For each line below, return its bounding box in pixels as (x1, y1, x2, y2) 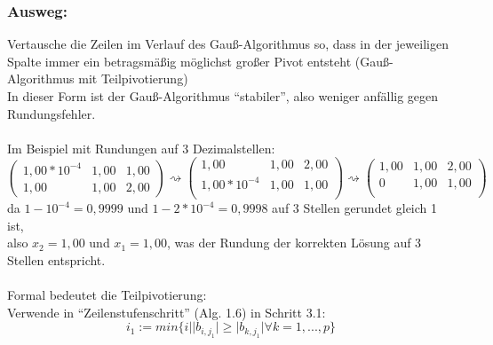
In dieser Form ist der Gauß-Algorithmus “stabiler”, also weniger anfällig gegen (7, 87, 439, 105)
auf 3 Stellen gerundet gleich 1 (272, 199, 438, 217)
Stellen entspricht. (7, 250, 106, 269)
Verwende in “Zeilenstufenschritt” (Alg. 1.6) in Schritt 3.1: (7, 302, 326, 321)
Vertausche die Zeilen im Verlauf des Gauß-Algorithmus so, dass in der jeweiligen (7, 35, 449, 53)
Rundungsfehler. (7, 104, 96, 122)
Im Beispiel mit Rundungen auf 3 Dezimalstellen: (7, 138, 275, 157)
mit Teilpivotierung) (78, 69, 188, 88)
